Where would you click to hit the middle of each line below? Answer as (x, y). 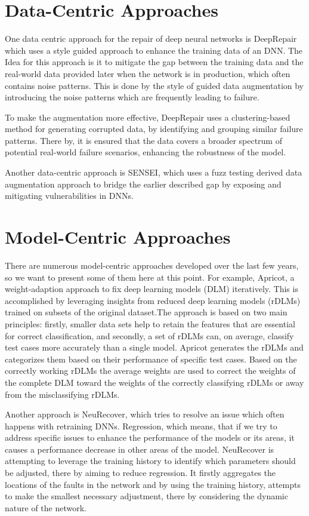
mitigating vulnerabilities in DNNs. (69, 196)
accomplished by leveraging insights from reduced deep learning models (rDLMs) (153, 300)
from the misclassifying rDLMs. (62, 394)
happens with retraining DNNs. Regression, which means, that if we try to (141, 426)
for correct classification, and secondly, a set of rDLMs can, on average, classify (149, 335)
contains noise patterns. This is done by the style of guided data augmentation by (154, 85)
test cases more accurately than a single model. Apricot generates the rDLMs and (154, 347)
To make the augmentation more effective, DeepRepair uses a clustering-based (148, 117)
